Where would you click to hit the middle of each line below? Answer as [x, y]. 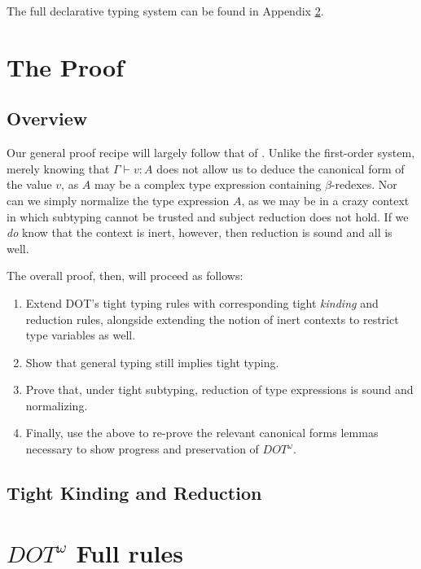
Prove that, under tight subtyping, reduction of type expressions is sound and [219, 390]
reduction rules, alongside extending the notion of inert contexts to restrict [212, 319]
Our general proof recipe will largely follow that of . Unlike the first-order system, [211, 153]
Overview [47, 118]
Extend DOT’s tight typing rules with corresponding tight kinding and [202, 302]
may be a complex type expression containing [208, 184]
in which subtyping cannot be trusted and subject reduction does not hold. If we [208, 216]
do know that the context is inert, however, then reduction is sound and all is [200, 232]
